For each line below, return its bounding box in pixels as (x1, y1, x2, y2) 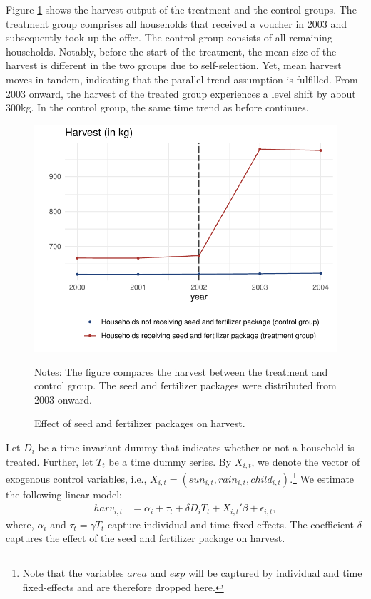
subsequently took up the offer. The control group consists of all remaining (6, 30, 332, 45)
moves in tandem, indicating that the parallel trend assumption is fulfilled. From (6, 71, 358, 86)
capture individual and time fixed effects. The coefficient (107, 516, 355, 531)
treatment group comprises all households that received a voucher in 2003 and (6, 16, 347, 31)
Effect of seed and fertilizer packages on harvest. (34, 416, 245, 431)
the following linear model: (6, 486, 123, 501)
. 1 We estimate (290, 469, 355, 486)
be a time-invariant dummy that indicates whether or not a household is (38, 439, 355, 454)
